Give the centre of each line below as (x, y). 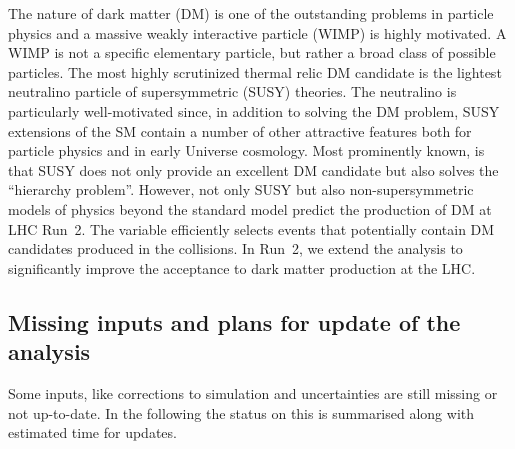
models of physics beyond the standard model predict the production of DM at (250, 208)
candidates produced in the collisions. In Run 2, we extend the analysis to (235, 248)
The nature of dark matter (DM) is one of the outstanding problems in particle (251, 13)
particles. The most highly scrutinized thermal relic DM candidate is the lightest (255, 71)
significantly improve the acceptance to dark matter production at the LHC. (242, 267)
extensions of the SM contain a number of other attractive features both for (240, 130)
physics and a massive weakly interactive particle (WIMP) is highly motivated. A (257, 32)
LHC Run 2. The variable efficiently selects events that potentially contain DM (251, 228)
